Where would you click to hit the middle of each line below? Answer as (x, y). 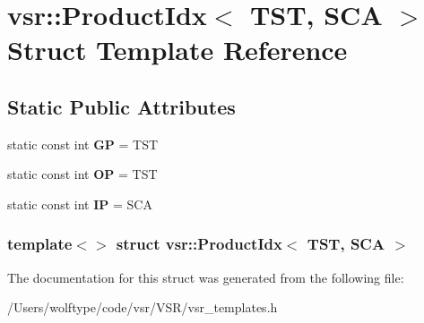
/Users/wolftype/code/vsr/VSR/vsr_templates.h (143, 307)
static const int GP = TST (83, 144)
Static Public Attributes (121, 106)
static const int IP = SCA (80, 204)
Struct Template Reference (177, 50)
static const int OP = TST (82, 174)
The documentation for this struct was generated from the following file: (206, 277)
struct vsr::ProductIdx (199, 244)
